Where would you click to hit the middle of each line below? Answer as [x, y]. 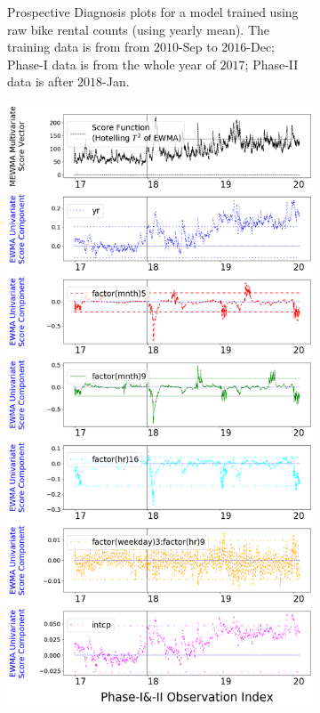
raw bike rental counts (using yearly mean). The [139, 29]
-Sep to [198, 47]
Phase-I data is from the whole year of [112, 64]
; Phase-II [272, 64]
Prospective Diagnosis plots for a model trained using [153, 12]
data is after [40, 81]
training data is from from [79, 47]
